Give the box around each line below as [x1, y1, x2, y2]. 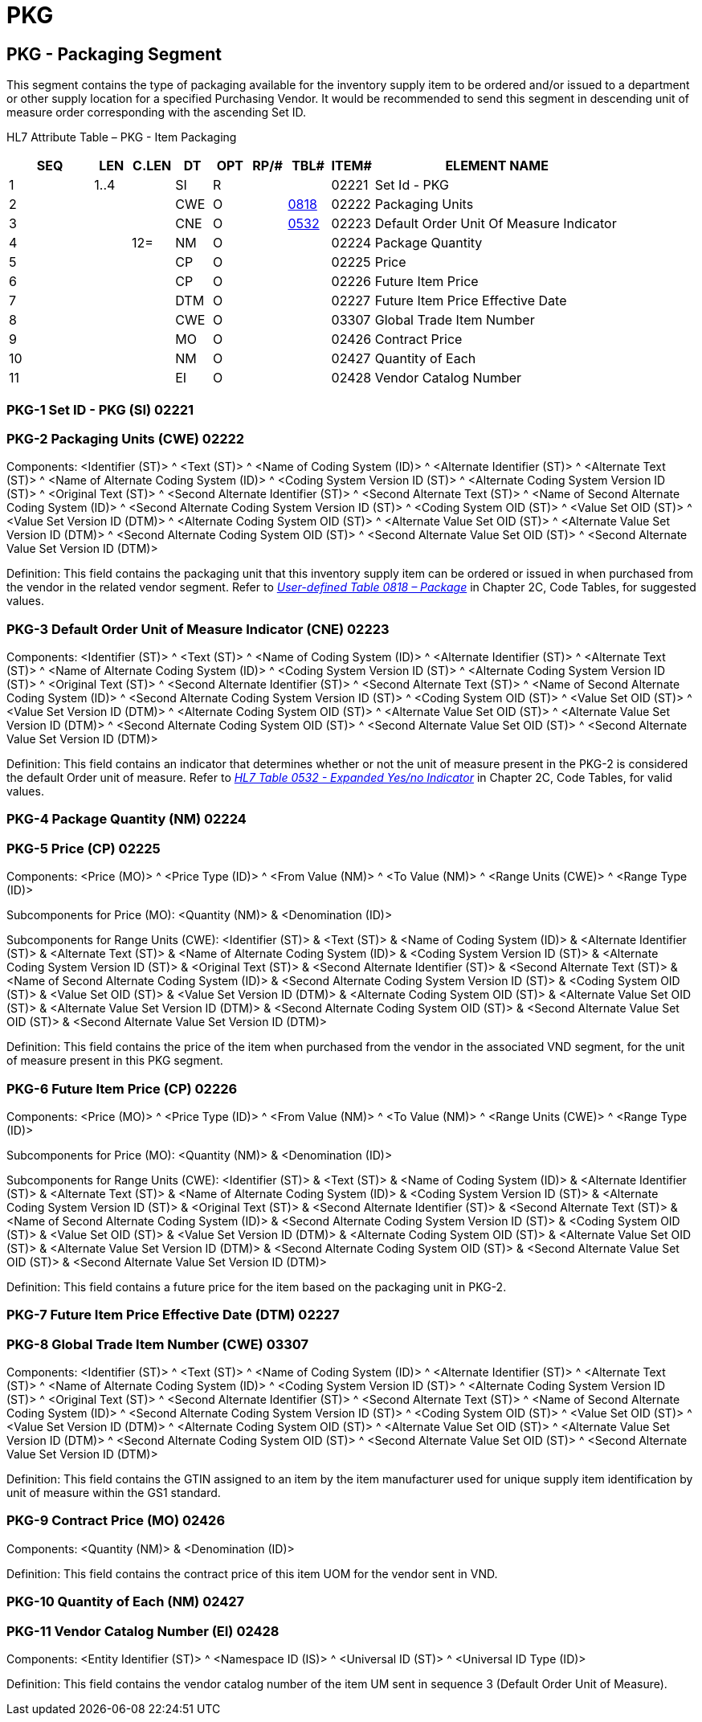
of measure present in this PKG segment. [6, 1053, 223, 1068]
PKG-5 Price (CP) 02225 [6, 840, 161, 857]
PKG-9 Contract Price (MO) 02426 [6, 1512, 226, 1529]
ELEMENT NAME [445, 157, 549, 174]
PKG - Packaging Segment [6, 43, 222, 64]
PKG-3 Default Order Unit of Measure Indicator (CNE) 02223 [6, 620, 390, 637]
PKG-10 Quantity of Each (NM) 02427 [6, 1593, 245, 1610]
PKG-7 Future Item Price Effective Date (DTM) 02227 [6, 1307, 340, 1323]
